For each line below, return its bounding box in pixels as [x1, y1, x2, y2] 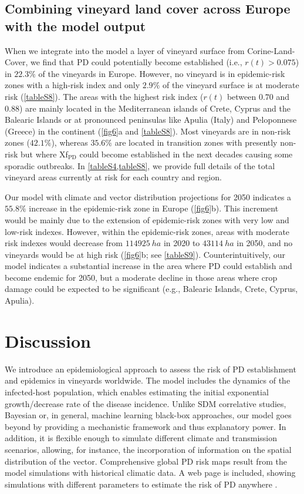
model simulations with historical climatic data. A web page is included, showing [5, 466, 296, 479]
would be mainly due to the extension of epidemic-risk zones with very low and [5, 213, 289, 226]
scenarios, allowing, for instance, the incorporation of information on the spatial [5, 443, 292, 455]
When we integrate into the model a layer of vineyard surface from [5, 44, 245, 56]
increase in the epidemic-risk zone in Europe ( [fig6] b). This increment [29, 202, 279, 214]
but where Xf [20, 147, 68, 160]
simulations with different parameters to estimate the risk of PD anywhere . [5, 478, 278, 490]
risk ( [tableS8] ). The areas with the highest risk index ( [5, 90, 204, 102]
